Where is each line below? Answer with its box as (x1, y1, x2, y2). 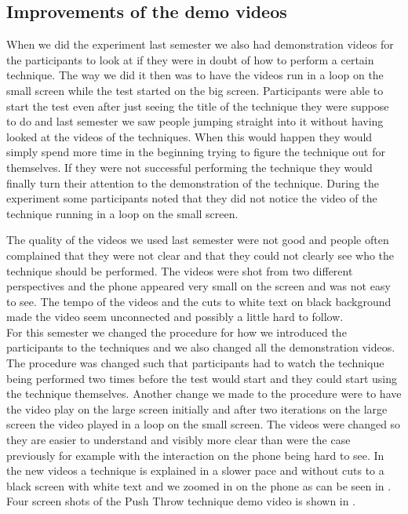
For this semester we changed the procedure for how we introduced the (6, 323, 347, 340)
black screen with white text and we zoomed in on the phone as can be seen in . (6, 477, 392, 494)
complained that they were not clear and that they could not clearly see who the (6, 246, 395, 263)
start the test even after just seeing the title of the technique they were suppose (6, 97, 389, 114)
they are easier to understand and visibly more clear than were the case (6, 432, 351, 448)
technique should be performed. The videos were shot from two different (6, 262, 353, 279)
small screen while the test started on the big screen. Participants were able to (6, 82, 384, 98)
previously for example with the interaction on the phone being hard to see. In (6, 447, 384, 463)
